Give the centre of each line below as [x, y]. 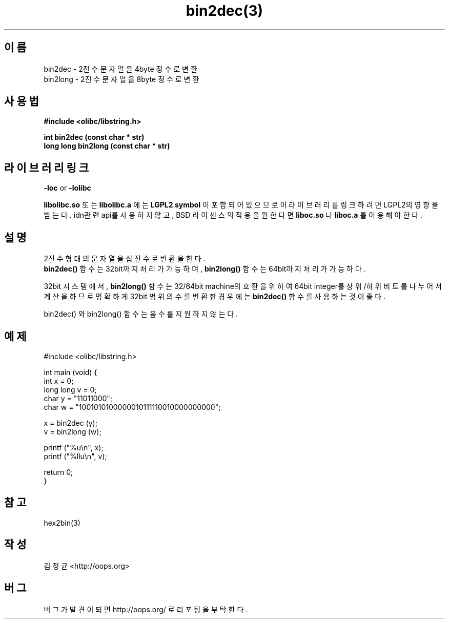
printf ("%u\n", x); [74, 447]
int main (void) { [70, 372]
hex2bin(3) [62, 523]
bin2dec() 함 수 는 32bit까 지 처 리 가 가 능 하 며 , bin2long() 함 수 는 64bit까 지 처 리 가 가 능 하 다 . [205, 269]
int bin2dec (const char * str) [94, 137]
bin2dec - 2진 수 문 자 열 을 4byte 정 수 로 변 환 [120, 69]
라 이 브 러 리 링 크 [47, 168]
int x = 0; [59, 381]
